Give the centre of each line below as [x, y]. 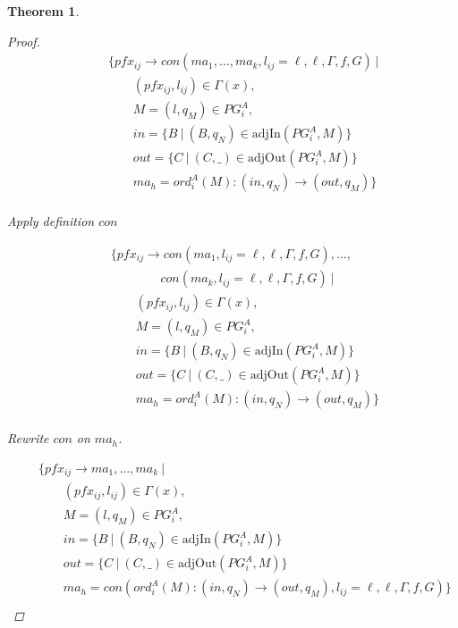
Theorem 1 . [43, 11]
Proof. [24, 41]
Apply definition [51, 221]
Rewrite [28, 438]
